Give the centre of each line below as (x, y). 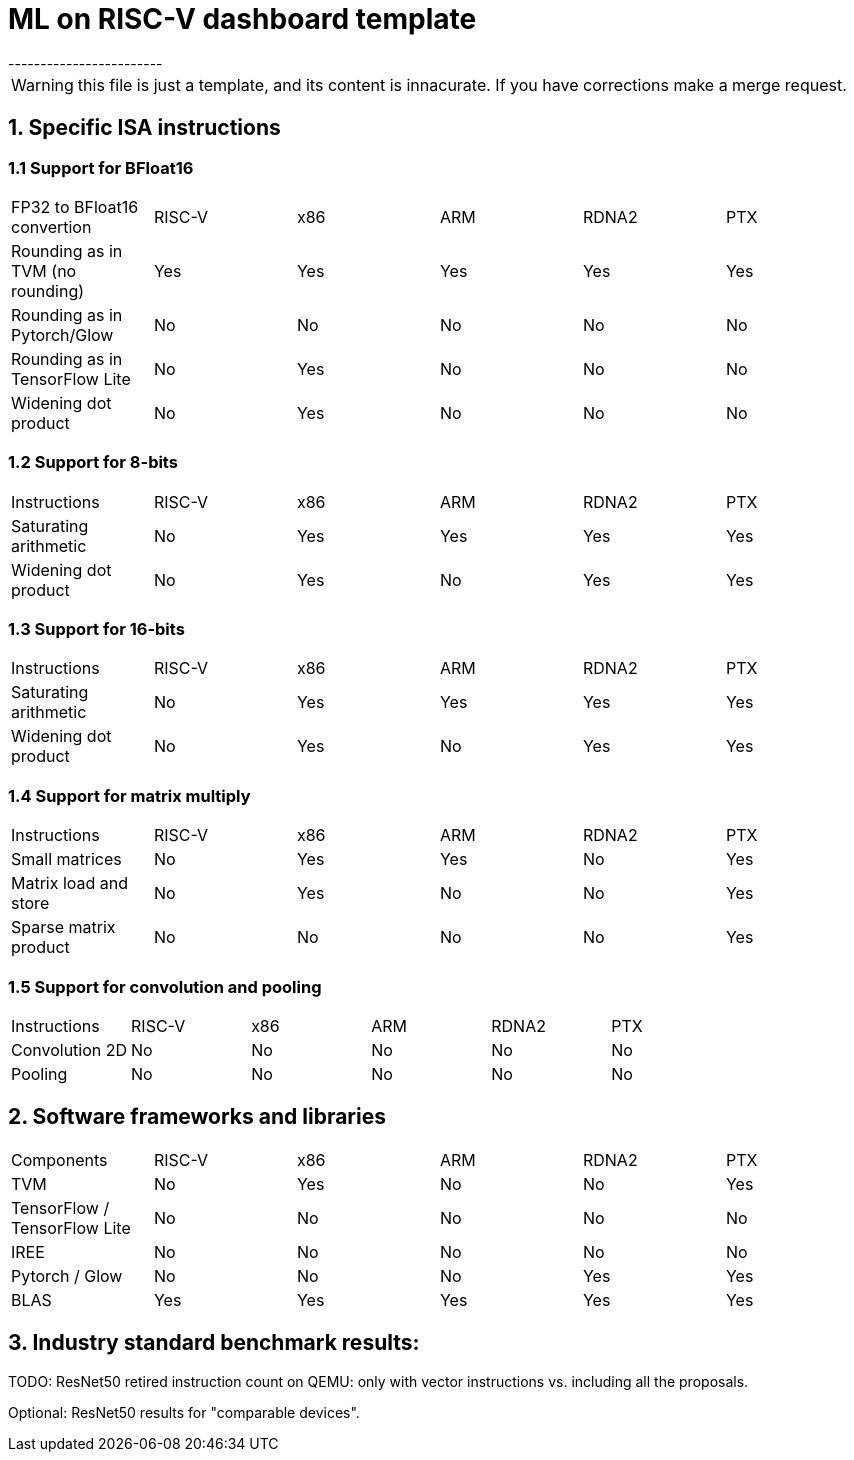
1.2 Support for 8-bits (93, 462)
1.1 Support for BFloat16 (101, 167)
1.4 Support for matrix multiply (129, 795)
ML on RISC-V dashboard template (242, 19)
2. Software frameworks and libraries (197, 1117)
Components (59, 1159)
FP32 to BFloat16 (75, 206)
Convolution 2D (69, 1049)
